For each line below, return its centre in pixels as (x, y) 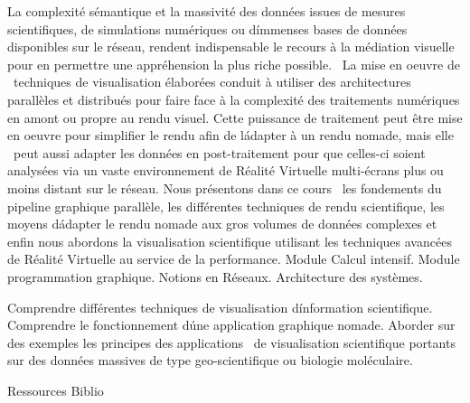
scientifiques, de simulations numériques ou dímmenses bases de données (207, 28)
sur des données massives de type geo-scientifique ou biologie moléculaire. (210, 360)
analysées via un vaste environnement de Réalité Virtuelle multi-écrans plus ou (226, 170)
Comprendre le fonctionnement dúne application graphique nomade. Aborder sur (231, 325)
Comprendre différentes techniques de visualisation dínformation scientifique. (220, 307)
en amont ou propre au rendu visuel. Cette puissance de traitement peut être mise (235, 117)
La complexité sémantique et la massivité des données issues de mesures (207, 11)
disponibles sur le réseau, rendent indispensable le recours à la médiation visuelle (231, 47)
